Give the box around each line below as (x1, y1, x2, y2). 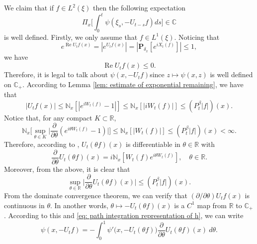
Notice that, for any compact (4, 112, 92, 122)
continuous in (4, 200, 45, 210)
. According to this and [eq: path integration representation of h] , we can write (4, 210, 244, 220)
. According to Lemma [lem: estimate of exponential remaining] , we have (22, 79, 244, 89)
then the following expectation (93, 2, 185, 12)
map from (197, 200, 227, 210)
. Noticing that (174, 31, 220, 42)
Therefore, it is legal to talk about (4, 69, 108, 80)
